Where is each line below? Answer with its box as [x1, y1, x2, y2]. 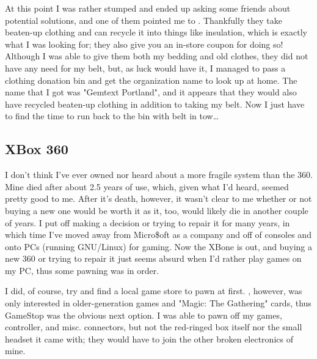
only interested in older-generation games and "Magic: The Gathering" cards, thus [5, 297, 312, 309]
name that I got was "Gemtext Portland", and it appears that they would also [5, 86, 297, 98]
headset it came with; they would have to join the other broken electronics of [5, 332, 293, 345]
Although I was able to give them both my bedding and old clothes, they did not [5, 50, 308, 62]
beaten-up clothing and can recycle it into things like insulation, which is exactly [5, 26, 307, 39]
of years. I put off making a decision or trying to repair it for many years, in [5, 216, 290, 229]
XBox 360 [5, 139, 68, 158]
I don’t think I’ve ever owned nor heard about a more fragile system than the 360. [5, 168, 313, 181]
